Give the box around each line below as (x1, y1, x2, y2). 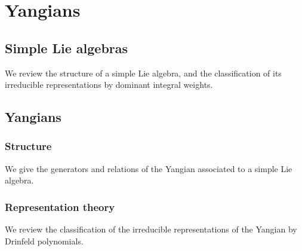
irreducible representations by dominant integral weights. (5, 78, 213, 91)
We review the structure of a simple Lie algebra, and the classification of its (5, 66, 282, 79)
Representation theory (5, 199, 115, 214)
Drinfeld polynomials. (5, 234, 84, 247)
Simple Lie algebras (5, 38, 128, 57)
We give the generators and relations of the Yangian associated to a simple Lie (5, 162, 292, 175)
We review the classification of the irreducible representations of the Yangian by (5, 223, 297, 235)
